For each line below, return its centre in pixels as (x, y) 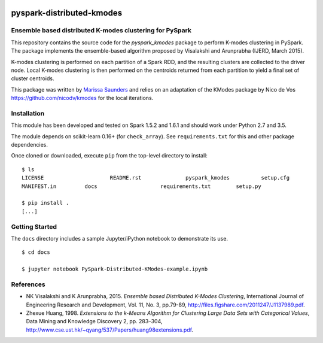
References (28, 284)
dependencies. (29, 145)
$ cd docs (36, 252)
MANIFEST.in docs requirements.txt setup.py (141, 186)
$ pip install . (45, 203)
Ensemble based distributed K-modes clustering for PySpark (101, 31)
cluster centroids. (33, 78)
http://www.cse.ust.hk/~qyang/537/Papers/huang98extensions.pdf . (110, 330)
